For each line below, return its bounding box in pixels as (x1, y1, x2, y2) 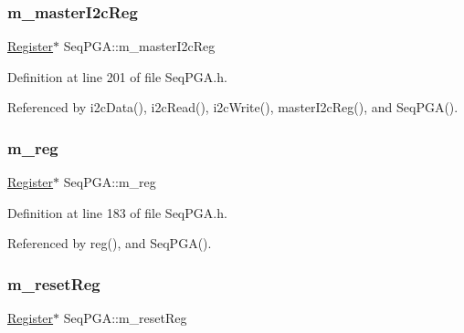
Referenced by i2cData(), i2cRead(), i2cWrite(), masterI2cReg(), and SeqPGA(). (7, 98, 459, 117)
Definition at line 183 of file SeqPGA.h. (7, 203, 227, 222)
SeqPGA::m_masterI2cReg (63, 36, 216, 56)
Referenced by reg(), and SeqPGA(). (7, 234, 212, 253)
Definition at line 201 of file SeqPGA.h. (7, 67, 227, 86)
